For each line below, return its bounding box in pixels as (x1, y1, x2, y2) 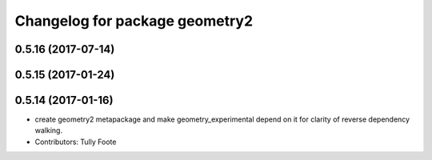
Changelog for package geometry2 (14, 12, 254, 30)
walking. (34, 126, 63, 135)
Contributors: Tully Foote (34, 137, 117, 146)
